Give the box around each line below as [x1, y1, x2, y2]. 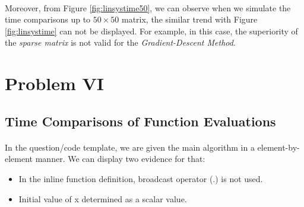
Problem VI [5, 71, 104, 95]
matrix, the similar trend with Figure [121, 13, 258, 26]
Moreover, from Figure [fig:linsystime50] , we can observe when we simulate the [5, 1, 291, 14]
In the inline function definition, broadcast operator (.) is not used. [18, 172, 263, 184]
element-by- [257, 141, 300, 153]
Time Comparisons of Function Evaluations [5, 112, 276, 130]
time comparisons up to [5, 13, 91, 26]
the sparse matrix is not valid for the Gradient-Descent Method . [5, 36, 236, 49]
